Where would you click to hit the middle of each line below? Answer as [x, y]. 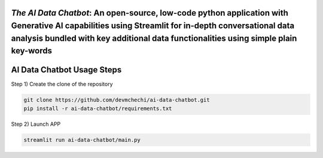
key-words [31, 51]
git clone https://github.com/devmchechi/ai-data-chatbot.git [117, 100]
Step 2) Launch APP [36, 124]
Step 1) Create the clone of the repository [62, 84]
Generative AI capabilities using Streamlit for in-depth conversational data [153, 26]
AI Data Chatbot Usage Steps [66, 70]
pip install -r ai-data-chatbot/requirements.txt [98, 108]
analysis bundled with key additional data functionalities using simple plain [154, 38]
